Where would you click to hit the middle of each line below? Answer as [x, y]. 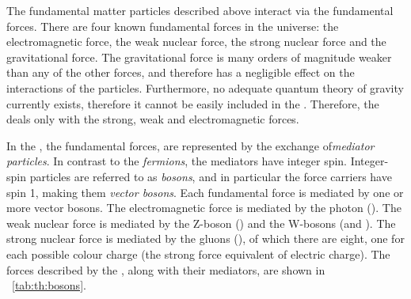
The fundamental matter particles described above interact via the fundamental [200, 10]
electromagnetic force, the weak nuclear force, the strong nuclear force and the [196, 42]
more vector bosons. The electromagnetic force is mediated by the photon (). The [204, 208]
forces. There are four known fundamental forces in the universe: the [173, 26]
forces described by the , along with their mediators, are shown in [166, 269]
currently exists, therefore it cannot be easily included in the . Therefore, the [193, 103]
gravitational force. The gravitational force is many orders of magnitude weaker [199, 57]
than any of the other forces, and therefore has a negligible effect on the [181, 72]
